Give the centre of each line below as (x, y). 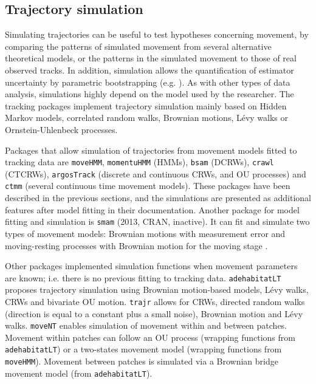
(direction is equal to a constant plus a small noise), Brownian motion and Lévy (154, 313)
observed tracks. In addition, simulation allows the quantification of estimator (149, 70)
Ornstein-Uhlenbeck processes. (61, 129)
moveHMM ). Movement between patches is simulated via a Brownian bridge (142, 361)
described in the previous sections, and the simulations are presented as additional (158, 198)
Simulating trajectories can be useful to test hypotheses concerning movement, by (157, 34)
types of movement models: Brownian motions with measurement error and (145, 233)
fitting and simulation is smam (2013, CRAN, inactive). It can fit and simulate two (157, 221)
